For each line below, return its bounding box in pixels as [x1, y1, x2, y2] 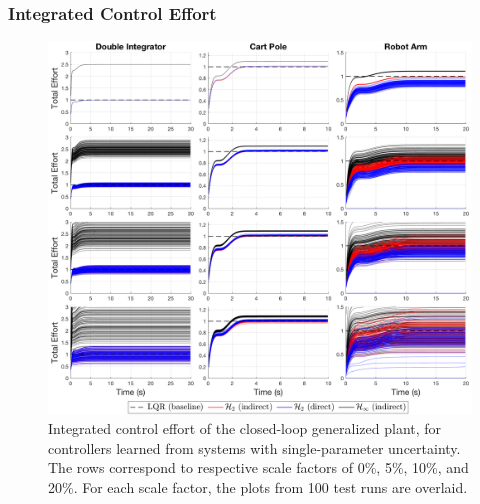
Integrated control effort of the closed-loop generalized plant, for [48, 418, 442, 439]
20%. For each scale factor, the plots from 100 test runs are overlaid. [48, 477, 468, 498]
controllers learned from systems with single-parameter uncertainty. [48, 437, 461, 458]
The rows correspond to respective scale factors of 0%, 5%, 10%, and [48, 457, 469, 478]
